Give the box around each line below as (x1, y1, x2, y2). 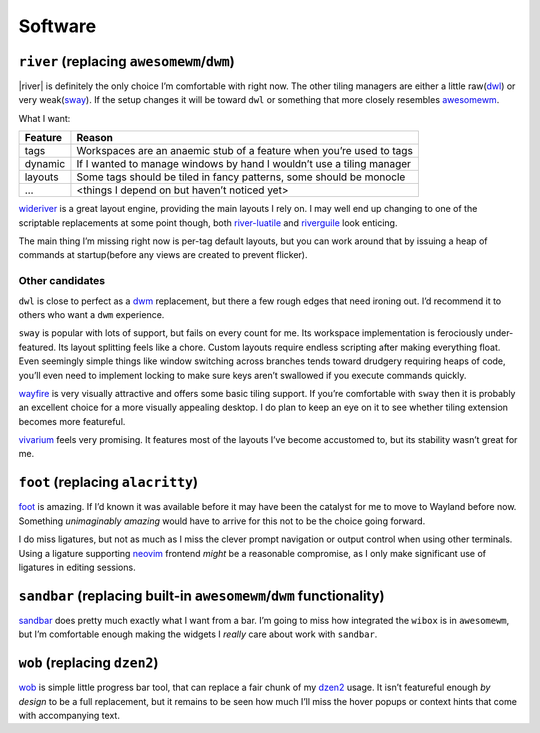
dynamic (24, 157, 66, 171)
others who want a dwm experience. (18, 308, 165, 320)
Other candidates (18, 274, 105, 288)
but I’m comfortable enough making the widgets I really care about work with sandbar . (18, 628, 378, 640)
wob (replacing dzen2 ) (18, 655, 159, 672)
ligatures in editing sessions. (18, 561, 136, 573)
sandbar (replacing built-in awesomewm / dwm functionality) (18, 587, 385, 604)
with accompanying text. (18, 709, 120, 721)
